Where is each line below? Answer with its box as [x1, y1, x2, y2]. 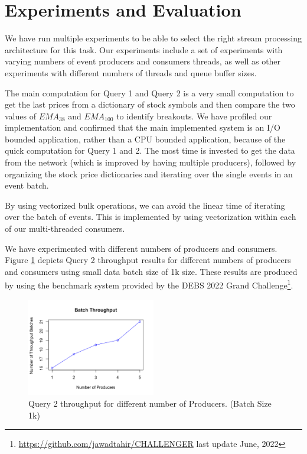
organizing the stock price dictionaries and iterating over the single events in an [5, 167, 293, 180]
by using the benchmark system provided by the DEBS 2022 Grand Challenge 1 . [5, 277, 293, 291]
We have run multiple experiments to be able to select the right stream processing [5, 32, 302, 44]
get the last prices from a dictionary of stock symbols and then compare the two [5, 98, 295, 111]
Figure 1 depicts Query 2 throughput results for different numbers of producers [5, 254, 291, 266]
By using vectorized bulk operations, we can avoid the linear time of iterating [5, 199, 285, 211]
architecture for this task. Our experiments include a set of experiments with [5, 43, 283, 56]
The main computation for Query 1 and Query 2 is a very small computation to [5, 86, 294, 99]
